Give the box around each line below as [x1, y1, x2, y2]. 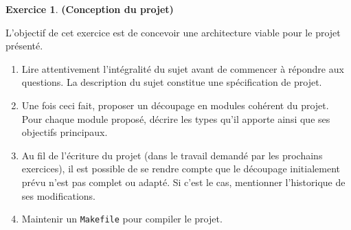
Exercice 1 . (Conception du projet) [5, 2, 174, 16]
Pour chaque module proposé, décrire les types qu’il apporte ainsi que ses [21, 111, 330, 126]
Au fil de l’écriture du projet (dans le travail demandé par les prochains [21, 148, 323, 162]
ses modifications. [21, 188, 95, 203]
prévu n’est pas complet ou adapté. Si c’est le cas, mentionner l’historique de [21, 174, 346, 189]
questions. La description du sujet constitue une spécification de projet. [21, 75, 322, 89]
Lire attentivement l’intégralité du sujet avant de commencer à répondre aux [21, 61, 344, 76]
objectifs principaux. [21, 125, 108, 139]
